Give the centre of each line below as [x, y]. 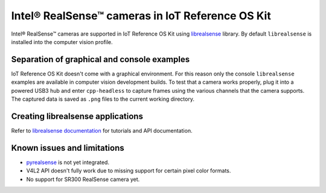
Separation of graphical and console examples [101, 59]
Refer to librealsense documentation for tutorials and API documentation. [102, 130]
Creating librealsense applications [77, 116]
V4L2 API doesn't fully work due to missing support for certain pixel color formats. [129, 171]
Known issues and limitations [68, 148]
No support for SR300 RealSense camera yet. [83, 179]
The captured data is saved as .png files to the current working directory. [103, 99]
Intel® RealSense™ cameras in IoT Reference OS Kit [141, 16]
